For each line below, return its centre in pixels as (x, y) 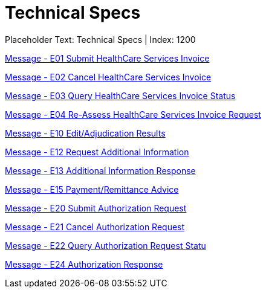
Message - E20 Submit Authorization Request (96, 208)
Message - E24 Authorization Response (84, 264)
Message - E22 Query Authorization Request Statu (105, 245)
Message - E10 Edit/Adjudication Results (85, 133)
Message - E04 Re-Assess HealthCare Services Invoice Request (133, 114)
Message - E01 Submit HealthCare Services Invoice (107, 58)
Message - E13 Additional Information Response (100, 170)
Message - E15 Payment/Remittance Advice (92, 189)
